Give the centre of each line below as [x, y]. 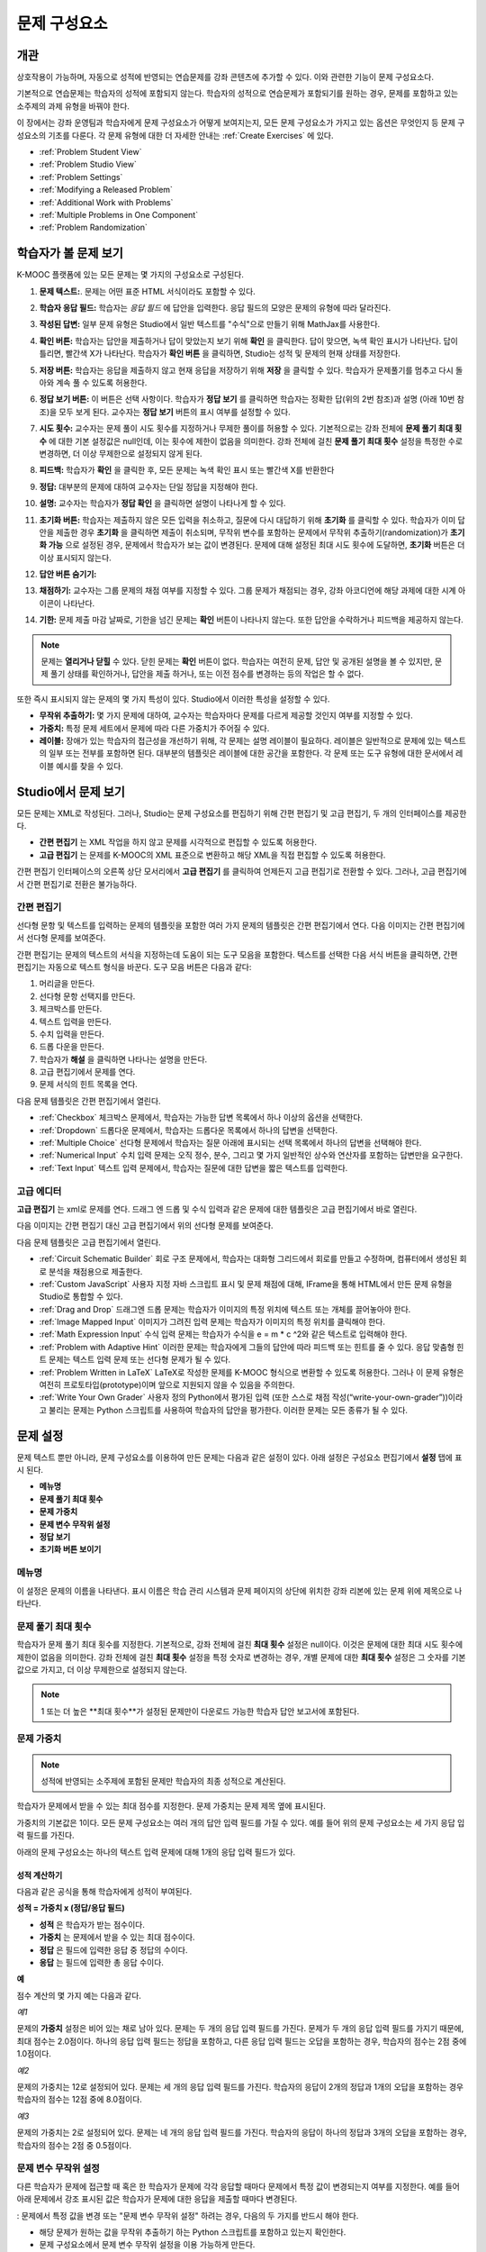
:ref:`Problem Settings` [81, 177]
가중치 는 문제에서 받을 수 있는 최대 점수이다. [117, 1938]
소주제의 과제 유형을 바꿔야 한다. [73, 106]
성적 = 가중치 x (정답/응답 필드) [71, 1908]
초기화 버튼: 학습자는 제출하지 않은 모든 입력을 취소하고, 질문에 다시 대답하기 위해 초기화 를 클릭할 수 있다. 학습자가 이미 [247, 520]
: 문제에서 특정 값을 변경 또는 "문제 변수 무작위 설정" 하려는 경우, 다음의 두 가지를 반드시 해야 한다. [188, 2215]
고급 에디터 [39, 1191]
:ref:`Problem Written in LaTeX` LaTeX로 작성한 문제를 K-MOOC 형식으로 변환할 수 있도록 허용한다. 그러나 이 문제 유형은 [252, 1372]
